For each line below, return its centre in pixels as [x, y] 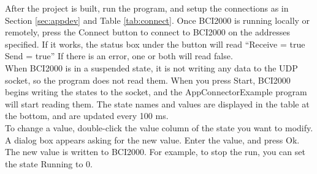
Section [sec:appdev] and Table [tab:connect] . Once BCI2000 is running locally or [158, 20]
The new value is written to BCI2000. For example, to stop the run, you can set [155, 152]
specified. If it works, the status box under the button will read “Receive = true [155, 44]
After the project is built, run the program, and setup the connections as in [147, 8]
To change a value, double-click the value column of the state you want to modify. [159, 127]
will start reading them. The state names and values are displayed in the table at [157, 103]
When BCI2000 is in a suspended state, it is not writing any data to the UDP [151, 67]
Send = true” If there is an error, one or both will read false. [119, 56]
